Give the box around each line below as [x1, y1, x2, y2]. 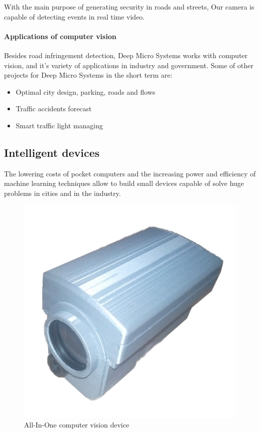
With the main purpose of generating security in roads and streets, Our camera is [4, 2, 254, 12]
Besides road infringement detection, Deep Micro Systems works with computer [4, 50, 248, 60]
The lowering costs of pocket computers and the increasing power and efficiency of [4, 168, 256, 178]
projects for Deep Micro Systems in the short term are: [4, 70, 172, 80]
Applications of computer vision [4, 31, 116, 41]
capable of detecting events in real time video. [4, 11, 145, 22]
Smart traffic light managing [15, 120, 103, 130]
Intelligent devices [4, 144, 100, 160]
